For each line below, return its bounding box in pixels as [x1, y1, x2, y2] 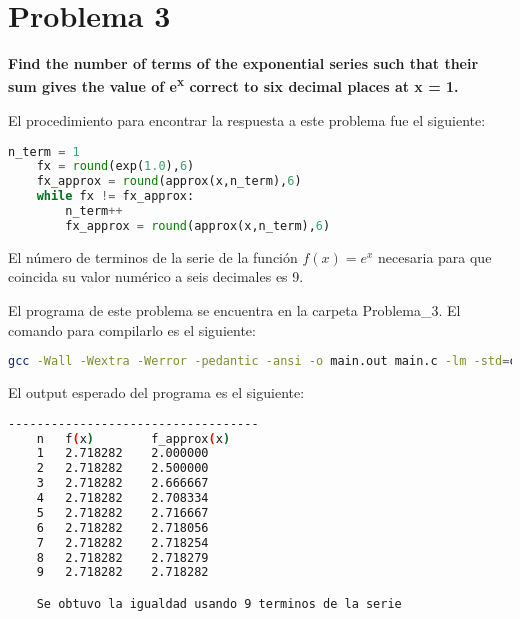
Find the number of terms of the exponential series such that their [8, 53, 479, 74]
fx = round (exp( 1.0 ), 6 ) [36, 159, 195, 174]
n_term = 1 [8, 144, 80, 159]
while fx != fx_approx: [36, 189, 195, 204]
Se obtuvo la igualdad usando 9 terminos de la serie [36, 596, 402, 611]
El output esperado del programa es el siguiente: [8, 382, 305, 403]
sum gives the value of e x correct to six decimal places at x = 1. [8, 73, 459, 97]
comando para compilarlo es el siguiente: [8, 319, 256, 340]
